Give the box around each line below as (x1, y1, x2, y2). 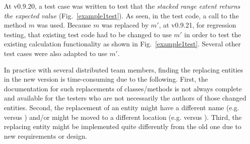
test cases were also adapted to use (4, 48, 108, 58)
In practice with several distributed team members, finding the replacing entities (4, 64, 243, 74)
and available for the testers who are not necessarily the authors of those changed (4, 93, 247, 103)
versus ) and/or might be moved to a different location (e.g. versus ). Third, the (4, 112, 242, 122)
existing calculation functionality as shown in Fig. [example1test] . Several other (4, 39, 241, 49)
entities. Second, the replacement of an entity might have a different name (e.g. (4, 102, 239, 112)
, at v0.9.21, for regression (159, 20, 236, 30)
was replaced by (101, 20, 149, 30)
